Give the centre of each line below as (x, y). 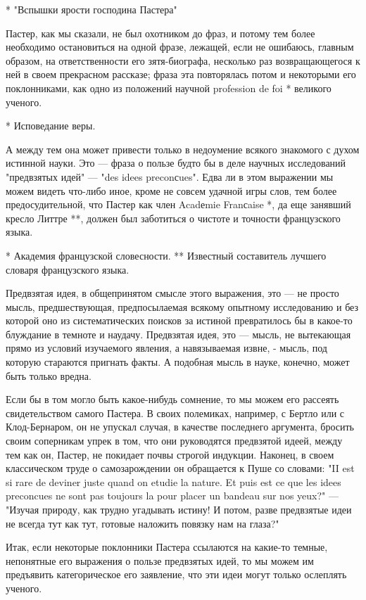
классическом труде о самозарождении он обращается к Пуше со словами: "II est (180, 468)
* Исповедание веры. (51, 126)
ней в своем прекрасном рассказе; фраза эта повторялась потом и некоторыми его (181, 74)
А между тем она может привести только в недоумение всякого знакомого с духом (183, 149)
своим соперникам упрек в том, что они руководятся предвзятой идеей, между (174, 441)
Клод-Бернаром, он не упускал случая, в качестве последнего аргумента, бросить (180, 427)
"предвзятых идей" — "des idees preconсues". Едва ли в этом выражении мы (170, 176)
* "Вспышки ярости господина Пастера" (91, 9)
